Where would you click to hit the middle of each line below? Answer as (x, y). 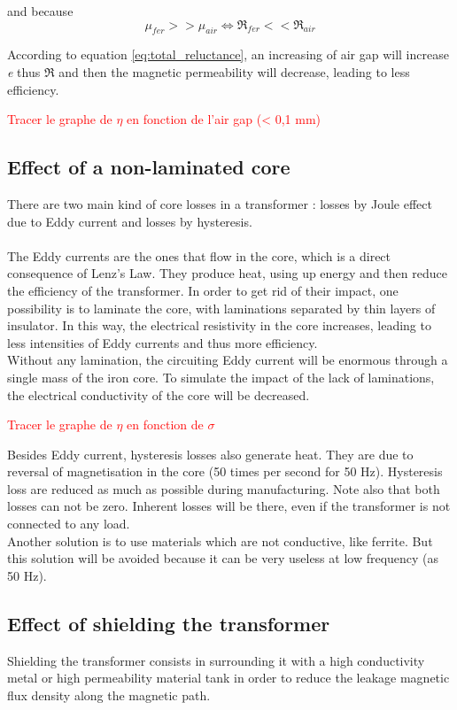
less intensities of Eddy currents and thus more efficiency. (163, 342)
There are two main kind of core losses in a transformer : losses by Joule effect (220, 203)
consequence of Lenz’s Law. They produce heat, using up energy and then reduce (227, 273)
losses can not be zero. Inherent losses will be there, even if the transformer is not (229, 506)
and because (40, 11)
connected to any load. (69, 524)
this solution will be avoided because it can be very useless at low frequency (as (223, 558)
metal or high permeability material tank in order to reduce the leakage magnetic (228, 678)
